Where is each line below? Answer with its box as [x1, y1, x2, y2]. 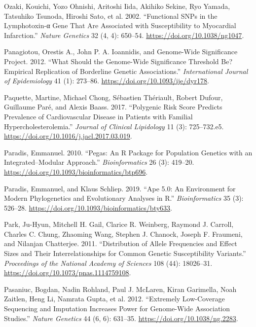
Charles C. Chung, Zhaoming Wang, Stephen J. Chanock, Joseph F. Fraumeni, [4, 228, 243, 239]
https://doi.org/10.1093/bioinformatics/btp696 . [4, 166, 148, 177]
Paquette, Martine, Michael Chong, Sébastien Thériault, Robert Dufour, [4, 92, 223, 102]
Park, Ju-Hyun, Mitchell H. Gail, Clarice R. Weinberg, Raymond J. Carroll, [4, 219, 234, 229]
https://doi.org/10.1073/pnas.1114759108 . [4, 267, 131, 278]
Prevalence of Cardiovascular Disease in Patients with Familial [4, 111, 193, 121]
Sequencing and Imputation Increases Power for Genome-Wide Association [4, 303, 230, 314]
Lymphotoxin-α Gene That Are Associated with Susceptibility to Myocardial [4, 20, 236, 31]
